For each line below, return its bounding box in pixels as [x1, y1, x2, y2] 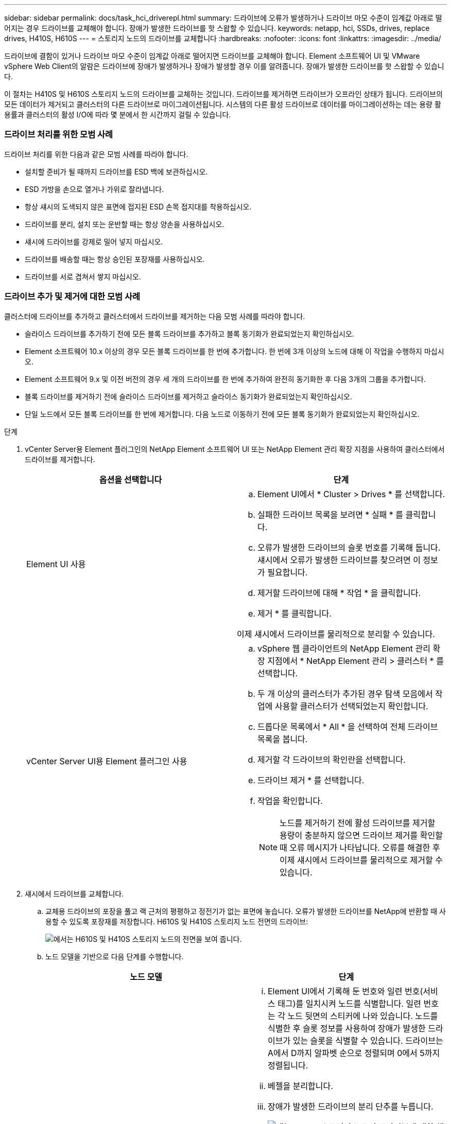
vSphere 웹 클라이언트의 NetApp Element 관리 [257, 643, 431, 654]
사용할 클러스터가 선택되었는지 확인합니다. [274, 700, 428, 711]
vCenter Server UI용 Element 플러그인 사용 [26, 756, 187, 766]
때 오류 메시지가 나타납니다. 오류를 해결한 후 [280, 842, 440, 853]
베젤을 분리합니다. [268, 1080, 333, 1091]
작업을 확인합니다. [257, 795, 323, 806]
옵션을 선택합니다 [99, 474, 162, 485]
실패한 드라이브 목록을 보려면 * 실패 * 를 [257, 509, 404, 520]
